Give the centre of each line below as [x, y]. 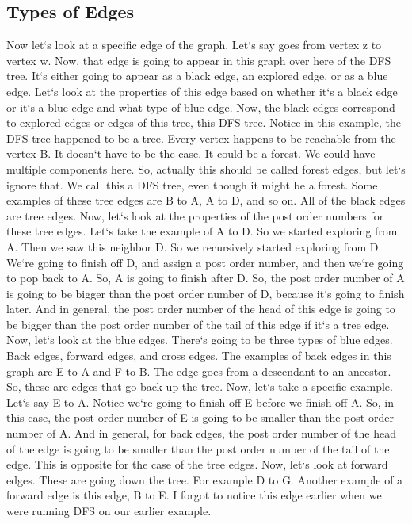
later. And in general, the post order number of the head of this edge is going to [201, 309]
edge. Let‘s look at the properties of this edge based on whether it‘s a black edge [202, 91]
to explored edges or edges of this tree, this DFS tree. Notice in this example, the [204, 122]
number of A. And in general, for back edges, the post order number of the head [201, 433]
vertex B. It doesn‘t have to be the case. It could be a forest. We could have [191, 153]
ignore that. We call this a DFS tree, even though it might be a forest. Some [192, 184]
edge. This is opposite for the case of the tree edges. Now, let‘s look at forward [197, 464]
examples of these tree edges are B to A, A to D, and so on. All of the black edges [206, 200]
